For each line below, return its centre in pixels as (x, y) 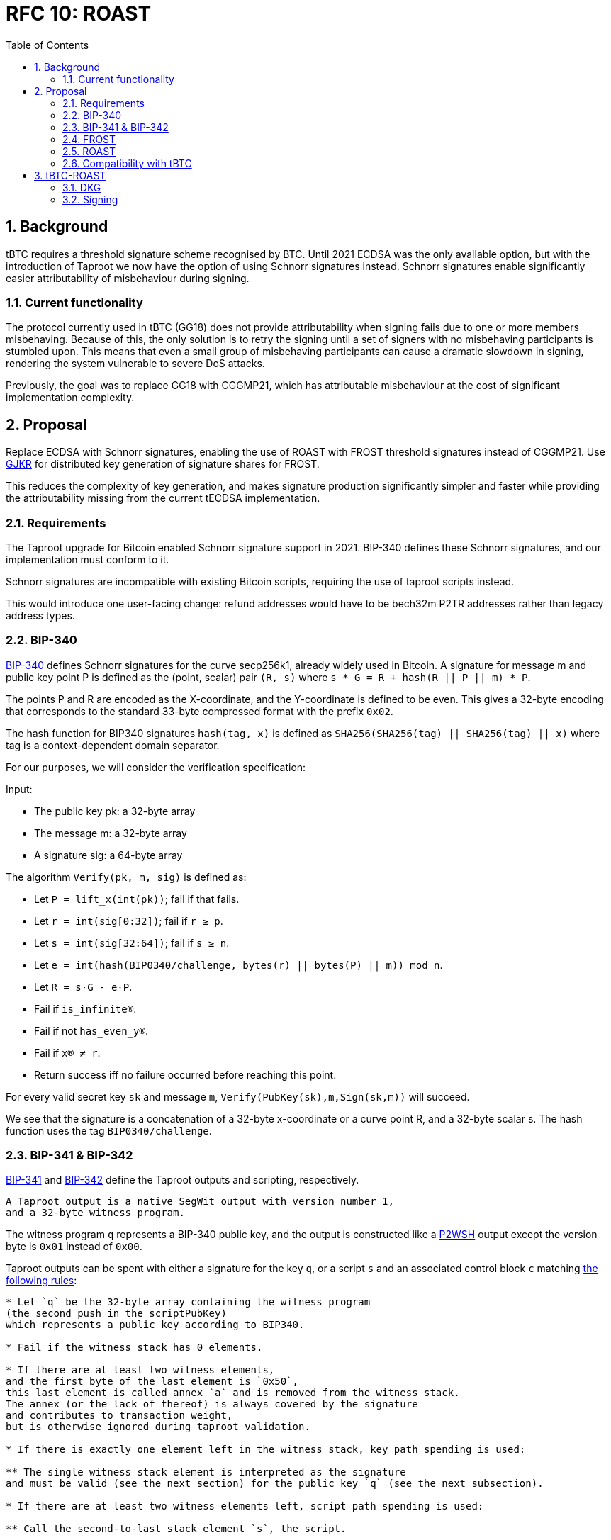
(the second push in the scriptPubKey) (116, 1314)
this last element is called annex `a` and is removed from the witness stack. (233, 1393)
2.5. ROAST (89, 151)
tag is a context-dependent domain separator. (113, 745)
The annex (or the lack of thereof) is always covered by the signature (212, 1404)
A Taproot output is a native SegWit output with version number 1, (200, 1202)
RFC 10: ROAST (79, 13)
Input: (19, 789)
